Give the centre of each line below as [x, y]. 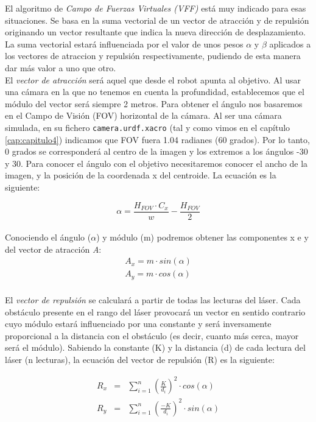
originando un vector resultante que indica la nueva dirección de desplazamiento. [155, 32]
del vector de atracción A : [53, 249]
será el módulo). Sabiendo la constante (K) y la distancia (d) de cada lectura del [155, 347]
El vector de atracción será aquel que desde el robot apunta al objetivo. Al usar [153, 79]
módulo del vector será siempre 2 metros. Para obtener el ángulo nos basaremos [154, 103]
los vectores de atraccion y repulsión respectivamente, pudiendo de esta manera [153, 56]
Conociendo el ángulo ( [48, 237]
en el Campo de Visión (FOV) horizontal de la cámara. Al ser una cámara [143, 115]
